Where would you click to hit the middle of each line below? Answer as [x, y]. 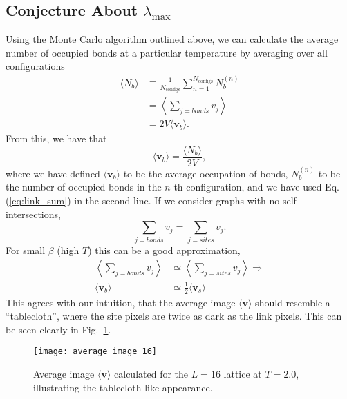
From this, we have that [56, 138]
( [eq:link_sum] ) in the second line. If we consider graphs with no [143, 201]
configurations [35, 66]
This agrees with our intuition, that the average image [121, 302]
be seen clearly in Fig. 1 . [58, 329]
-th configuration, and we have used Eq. [255, 187]
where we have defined [53, 173]
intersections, [33, 214]
